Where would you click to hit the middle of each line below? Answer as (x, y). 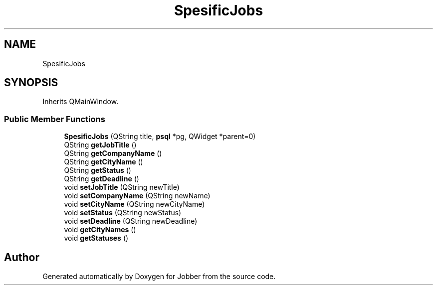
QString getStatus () (98, 170)
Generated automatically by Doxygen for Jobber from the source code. (159, 277)
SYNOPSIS (31, 83)
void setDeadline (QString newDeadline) (131, 221)
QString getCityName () (104, 162)
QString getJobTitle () (100, 145)
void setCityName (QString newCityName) (134, 204)
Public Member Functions (55, 119)
